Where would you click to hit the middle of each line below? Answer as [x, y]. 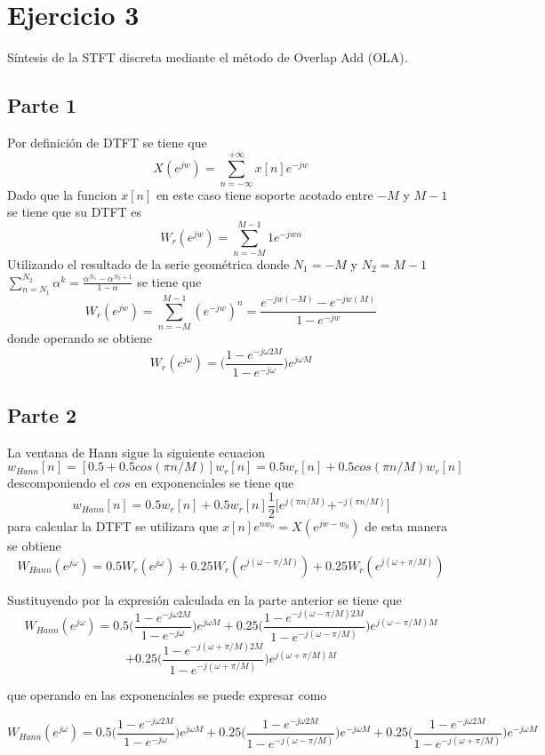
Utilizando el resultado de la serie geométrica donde [148, 264]
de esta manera [406, 526]
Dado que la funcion [62, 194]
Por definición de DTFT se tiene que [107, 142]
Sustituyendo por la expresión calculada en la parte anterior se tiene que [204, 599]
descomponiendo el [58, 483]
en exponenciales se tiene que [214, 483]
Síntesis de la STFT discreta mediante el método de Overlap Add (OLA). [208, 57]
